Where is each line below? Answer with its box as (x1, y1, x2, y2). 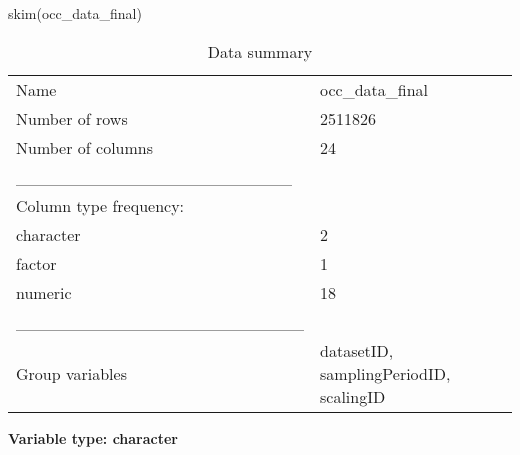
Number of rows (16, 106, 128, 130)
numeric (16, 280, 72, 304)
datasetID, (320, 338, 394, 362)
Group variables (16, 361, 127, 385)
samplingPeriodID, (320, 361, 451, 385)
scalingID (320, 384, 386, 408)
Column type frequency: (16, 193, 185, 217)
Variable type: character (8, 427, 179, 448)
